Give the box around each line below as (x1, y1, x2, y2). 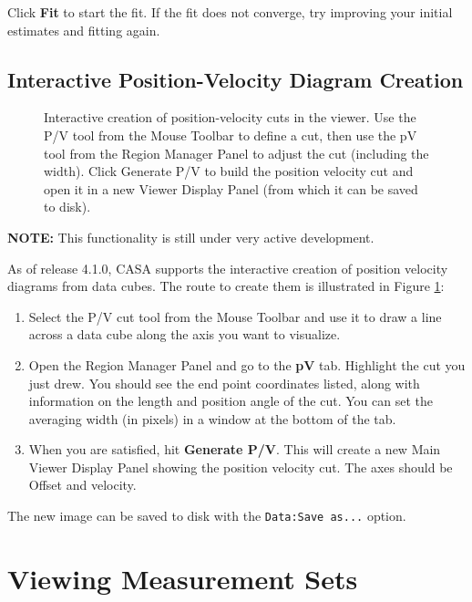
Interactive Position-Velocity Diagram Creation (7, 65, 464, 93)
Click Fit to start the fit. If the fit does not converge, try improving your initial (7, 3, 453, 21)
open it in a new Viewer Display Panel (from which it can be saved (44, 179, 418, 198)
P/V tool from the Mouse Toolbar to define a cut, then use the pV (44, 125, 417, 144)
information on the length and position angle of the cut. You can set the (28, 391, 433, 410)
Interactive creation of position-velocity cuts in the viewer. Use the (44, 108, 416, 127)
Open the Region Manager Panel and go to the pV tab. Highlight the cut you (28, 355, 466, 374)
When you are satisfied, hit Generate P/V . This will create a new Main (28, 440, 441, 459)
